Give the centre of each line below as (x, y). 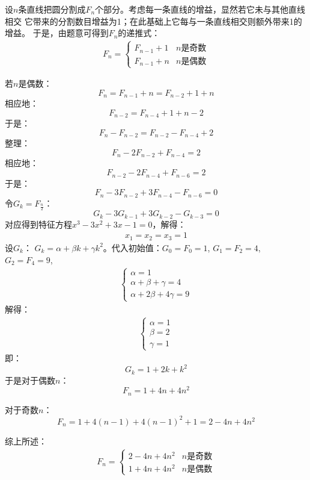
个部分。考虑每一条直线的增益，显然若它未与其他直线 (200, 9)
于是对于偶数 (30, 380)
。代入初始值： (132, 247)
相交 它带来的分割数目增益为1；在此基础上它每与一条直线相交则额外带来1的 (153, 21)
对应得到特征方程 (38, 224)
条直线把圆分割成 (52, 9)
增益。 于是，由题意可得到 (57, 33)
